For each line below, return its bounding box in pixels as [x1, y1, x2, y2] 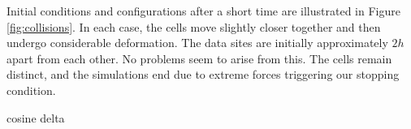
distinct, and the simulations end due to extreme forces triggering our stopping [6, 66, 400, 83]
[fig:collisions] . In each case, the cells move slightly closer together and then [6, 18, 381, 35]
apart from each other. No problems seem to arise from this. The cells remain [6, 49, 392, 67]
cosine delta [6, 109, 65, 126]
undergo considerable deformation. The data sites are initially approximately [6, 34, 388, 51]
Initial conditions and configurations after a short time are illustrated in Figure [6, 2, 400, 19]
